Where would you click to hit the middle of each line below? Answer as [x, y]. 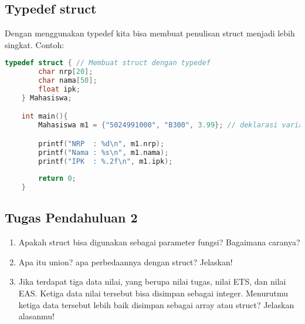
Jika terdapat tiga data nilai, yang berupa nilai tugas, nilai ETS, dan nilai [152, 281]
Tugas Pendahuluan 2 [71, 217]
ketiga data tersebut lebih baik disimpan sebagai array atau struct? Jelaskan [156, 304]
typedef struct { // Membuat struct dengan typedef [108, 63]
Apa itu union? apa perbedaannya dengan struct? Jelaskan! [126, 261]
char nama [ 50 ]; [68, 81]
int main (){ [45, 117]
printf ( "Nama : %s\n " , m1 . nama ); [104, 152]
